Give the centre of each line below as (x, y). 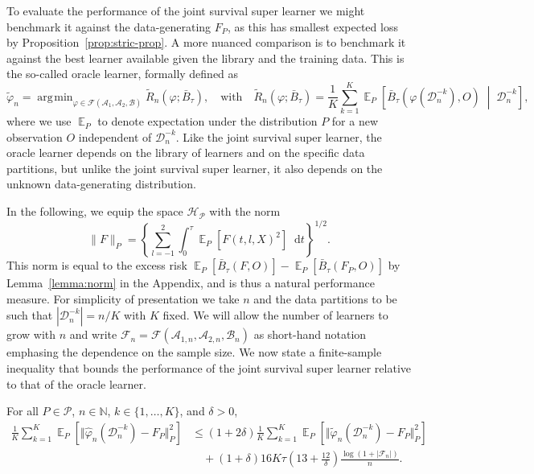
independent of (115, 136)
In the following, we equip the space (95, 211)
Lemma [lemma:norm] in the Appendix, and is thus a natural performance (191, 283)
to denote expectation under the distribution (207, 121)
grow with (31, 334)
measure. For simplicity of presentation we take (123, 298)
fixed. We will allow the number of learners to (275, 315)
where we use (39, 121)
